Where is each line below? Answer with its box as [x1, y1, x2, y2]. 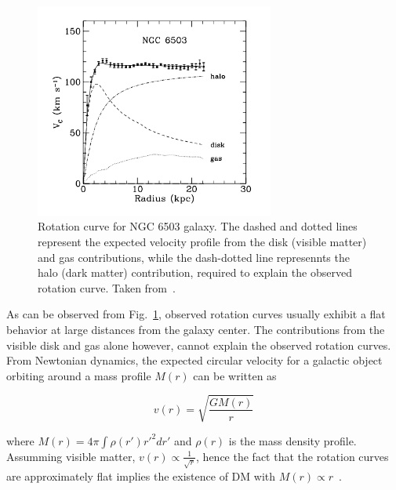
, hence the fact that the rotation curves [196, 448, 389, 464]
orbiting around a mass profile [6, 367, 151, 383]
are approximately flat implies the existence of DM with [6, 467, 276, 484]
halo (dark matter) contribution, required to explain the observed [38, 264, 352, 281]
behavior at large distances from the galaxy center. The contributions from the [6, 321, 385, 337]
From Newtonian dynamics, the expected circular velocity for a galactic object [6, 352, 383, 368]
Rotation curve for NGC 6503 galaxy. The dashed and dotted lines [38, 218, 358, 234]
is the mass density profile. [228, 432, 357, 448]
